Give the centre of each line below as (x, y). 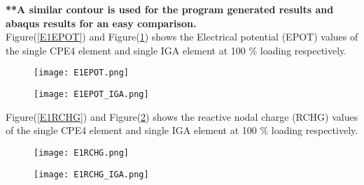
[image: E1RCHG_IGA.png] (91, 174)
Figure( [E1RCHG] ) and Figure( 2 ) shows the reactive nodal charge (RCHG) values (182, 116)
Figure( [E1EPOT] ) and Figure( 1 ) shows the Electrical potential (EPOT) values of (182, 37)
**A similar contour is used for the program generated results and (170, 9)
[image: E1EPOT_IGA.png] (91, 95)
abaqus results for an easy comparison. (101, 23)
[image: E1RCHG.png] (82, 153)
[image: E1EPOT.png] (82, 73)
